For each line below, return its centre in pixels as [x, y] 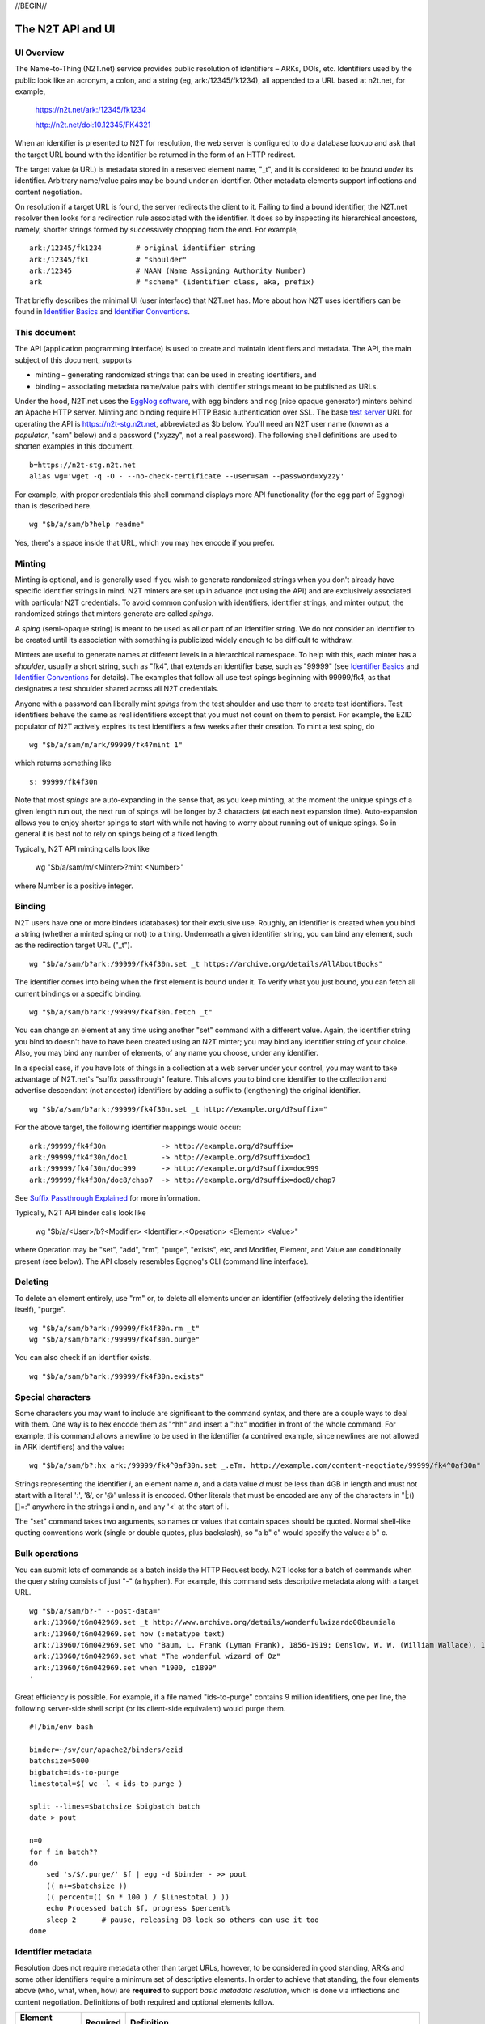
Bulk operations [46, 1554]
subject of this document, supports [74, 359]
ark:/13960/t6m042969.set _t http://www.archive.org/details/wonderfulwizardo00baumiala [215, 1622]
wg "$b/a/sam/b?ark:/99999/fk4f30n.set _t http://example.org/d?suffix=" [179, 1109]
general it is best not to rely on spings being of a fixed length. [117, 834]
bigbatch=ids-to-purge [74, 1772]
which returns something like [63, 763]
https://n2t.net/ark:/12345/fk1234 [91, 110]
